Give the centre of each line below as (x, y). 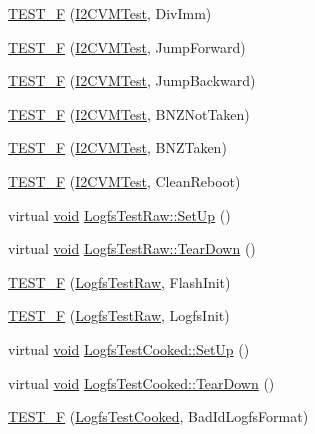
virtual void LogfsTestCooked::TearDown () (141, 382)
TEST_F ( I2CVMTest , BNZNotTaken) (129, 113)
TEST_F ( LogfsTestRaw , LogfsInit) (119, 315)
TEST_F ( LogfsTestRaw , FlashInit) (119, 281)
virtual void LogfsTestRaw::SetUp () (119, 214)
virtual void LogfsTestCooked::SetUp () (129, 348)
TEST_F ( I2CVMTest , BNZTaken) (117, 147)
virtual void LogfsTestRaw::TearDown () (132, 248)
